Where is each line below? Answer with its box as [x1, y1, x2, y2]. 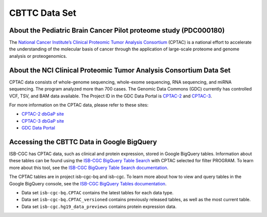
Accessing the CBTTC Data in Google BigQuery [9, 137, 157, 146]
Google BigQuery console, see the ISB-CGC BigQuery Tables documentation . [9, 180, 167, 186]
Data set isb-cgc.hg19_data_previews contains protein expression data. [21, 203, 177, 210]
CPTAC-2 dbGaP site [21, 111, 64, 117]
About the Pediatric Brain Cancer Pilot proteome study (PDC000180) [9, 26, 225, 35]
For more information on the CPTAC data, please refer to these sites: [9, 102, 149, 108]
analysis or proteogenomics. [9, 53, 67, 59]
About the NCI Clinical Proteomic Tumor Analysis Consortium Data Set [9, 66, 231, 74]
